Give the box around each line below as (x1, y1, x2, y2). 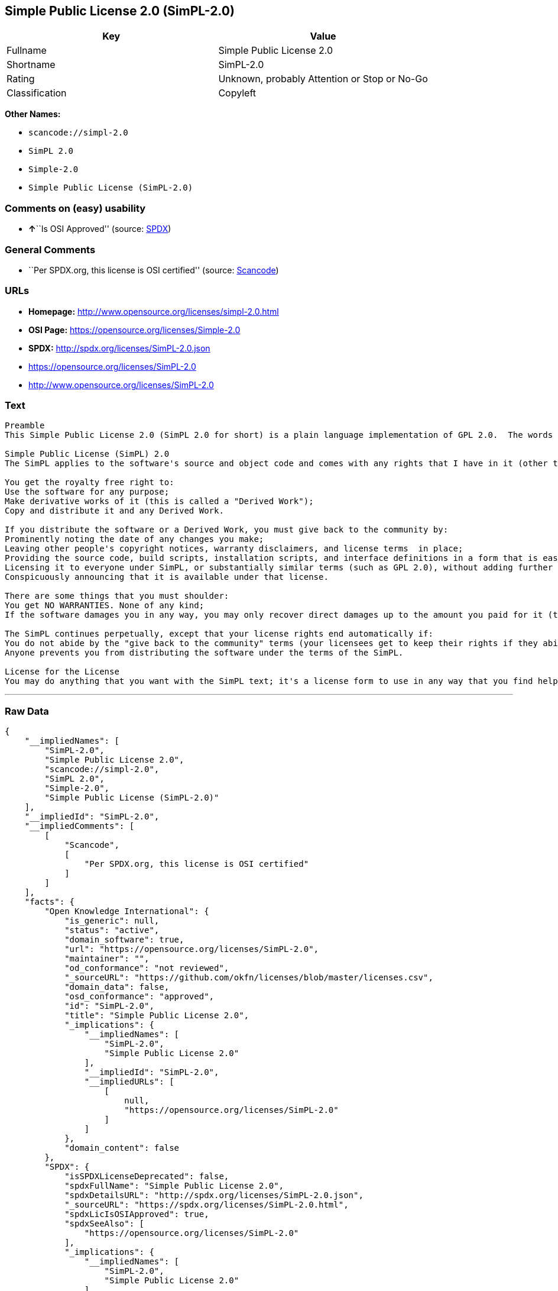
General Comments (5, 243, 96, 256)
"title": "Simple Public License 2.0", (64, 1011, 249, 1021)
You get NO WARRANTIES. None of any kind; (5, 601, 205, 611)
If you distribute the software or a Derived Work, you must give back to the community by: (5, 525, 449, 535)
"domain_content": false (64, 1143, 180, 1153)
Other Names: (5, 109, 61, 120)
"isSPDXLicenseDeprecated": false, (64, 1171, 229, 1182)
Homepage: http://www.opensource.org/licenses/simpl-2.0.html (28, 306, 279, 317)
